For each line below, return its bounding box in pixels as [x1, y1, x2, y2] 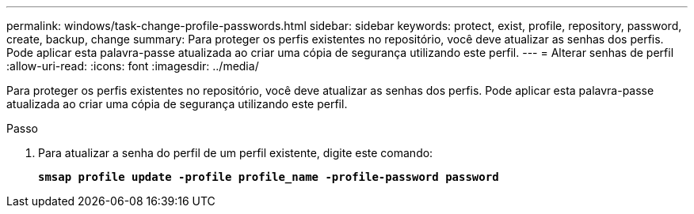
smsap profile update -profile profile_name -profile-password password [38, 171, 499, 183]
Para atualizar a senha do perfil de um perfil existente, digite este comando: [38, 146, 433, 160]
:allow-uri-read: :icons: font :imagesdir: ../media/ [6, 59, 259, 73]
